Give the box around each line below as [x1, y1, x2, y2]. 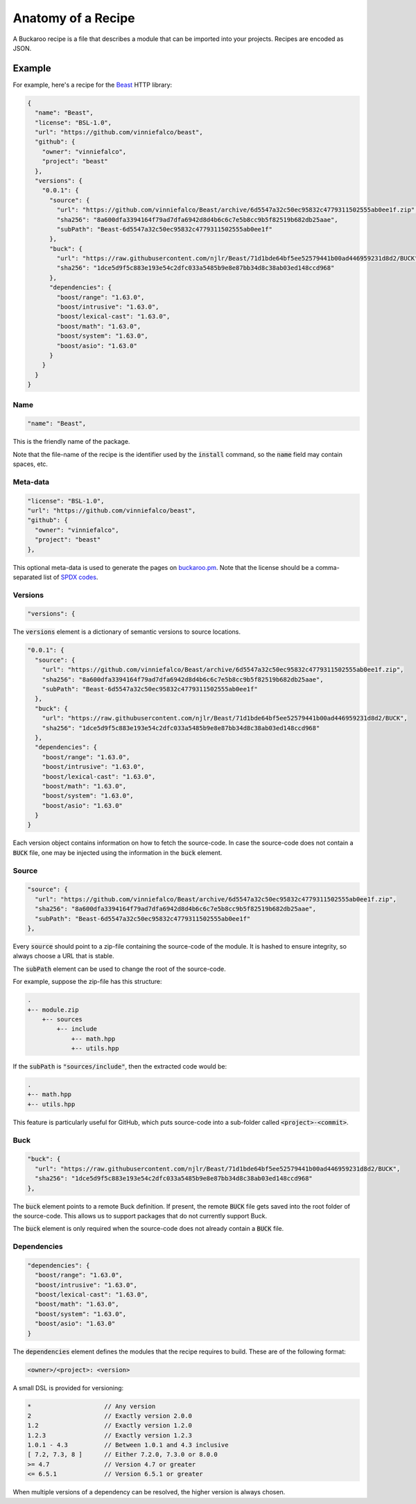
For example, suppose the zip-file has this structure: [12, 978, 162, 986]
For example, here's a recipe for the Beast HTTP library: [12, 80, 173, 89]
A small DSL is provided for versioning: [12, 1383, 124, 1392]
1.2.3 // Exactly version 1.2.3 [27, 1431, 192, 1439]
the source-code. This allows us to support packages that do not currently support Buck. [12, 1211, 267, 1220]
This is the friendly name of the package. [12, 438, 130, 446]
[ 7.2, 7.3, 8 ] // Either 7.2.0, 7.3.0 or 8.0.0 [27, 1451, 218, 1459]
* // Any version [27, 1402, 156, 1410]
